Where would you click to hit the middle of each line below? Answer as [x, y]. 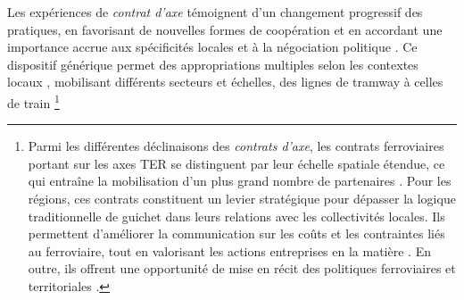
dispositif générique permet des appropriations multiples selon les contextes [213, 64]
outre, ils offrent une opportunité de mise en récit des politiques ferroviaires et [242, 268]
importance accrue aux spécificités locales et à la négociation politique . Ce [212, 47]
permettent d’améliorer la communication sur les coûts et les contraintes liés [236, 233]
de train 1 [33, 101]
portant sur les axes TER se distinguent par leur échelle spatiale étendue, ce [236, 163]
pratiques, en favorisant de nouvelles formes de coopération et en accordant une [225, 29]
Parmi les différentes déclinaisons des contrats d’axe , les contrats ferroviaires [236, 146]
